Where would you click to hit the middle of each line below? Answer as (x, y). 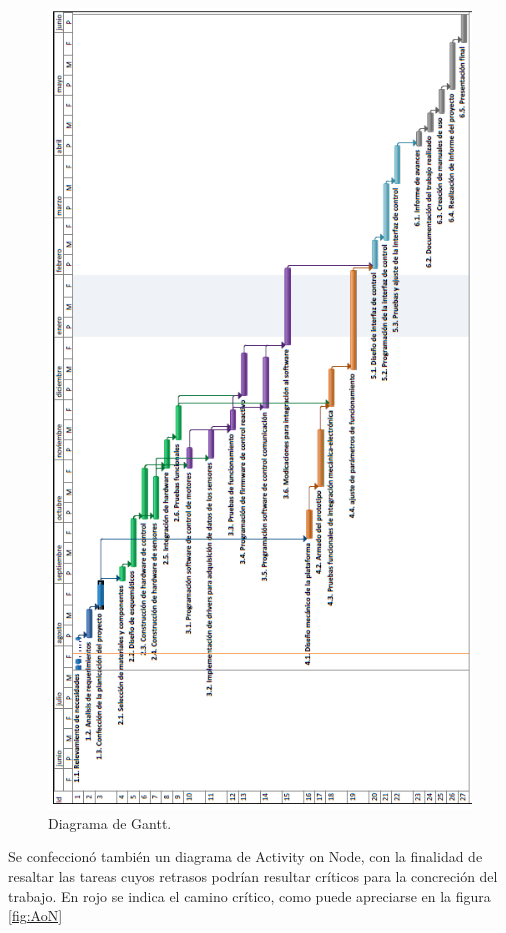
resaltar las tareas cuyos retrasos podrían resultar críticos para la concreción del (253, 876)
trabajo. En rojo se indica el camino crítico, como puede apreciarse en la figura (249, 895)
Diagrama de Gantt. (110, 822)
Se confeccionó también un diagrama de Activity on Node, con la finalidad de (245, 856)
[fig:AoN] (35, 915)
